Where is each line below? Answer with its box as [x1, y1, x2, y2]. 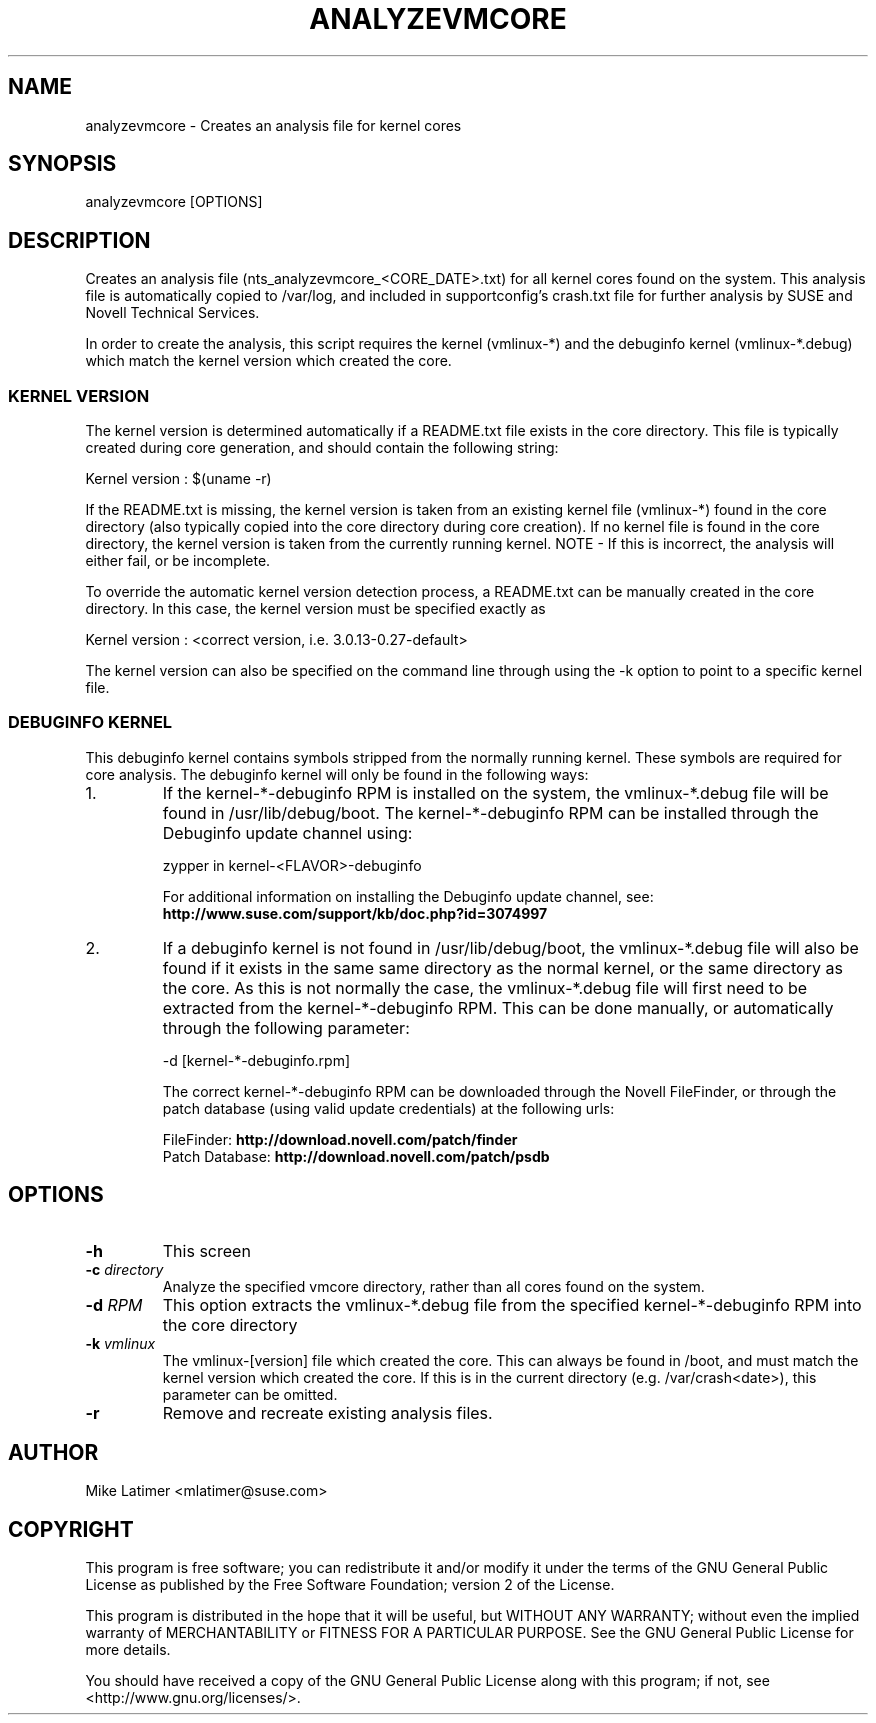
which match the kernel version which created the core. [85, 352, 452, 370]
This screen [162, 1240, 251, 1261]
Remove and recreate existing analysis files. [162, 1402, 493, 1423]
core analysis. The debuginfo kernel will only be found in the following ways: [85, 765, 589, 783]
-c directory [85, 1260, 164, 1278]
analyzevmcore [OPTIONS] [85, 193, 263, 211]
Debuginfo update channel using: [162, 822, 413, 843]
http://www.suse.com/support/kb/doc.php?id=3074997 [162, 904, 548, 922]
